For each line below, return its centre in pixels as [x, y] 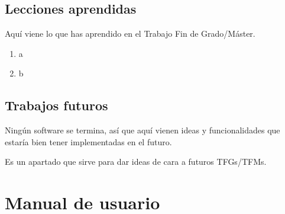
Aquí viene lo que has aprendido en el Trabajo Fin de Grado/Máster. [130, 33]
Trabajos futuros [56, 105]
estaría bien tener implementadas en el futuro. [88, 141]
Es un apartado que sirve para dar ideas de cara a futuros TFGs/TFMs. [136, 162]
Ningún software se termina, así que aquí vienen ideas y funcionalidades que [142, 130]
